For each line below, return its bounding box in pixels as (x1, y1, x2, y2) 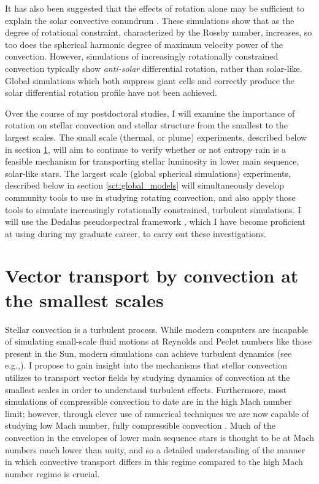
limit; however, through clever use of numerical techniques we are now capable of (5, 407, 309, 420)
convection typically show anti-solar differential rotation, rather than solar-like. (5, 61, 302, 74)
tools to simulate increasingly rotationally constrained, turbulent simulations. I (5, 203, 301, 216)
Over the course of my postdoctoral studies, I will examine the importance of (5, 106, 295, 119)
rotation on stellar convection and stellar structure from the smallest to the (5, 119, 288, 131)
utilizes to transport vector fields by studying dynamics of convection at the (5, 370, 290, 383)
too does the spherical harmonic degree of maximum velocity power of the (5, 37, 283, 50)
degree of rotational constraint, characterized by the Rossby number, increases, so (5, 26, 312, 39)
